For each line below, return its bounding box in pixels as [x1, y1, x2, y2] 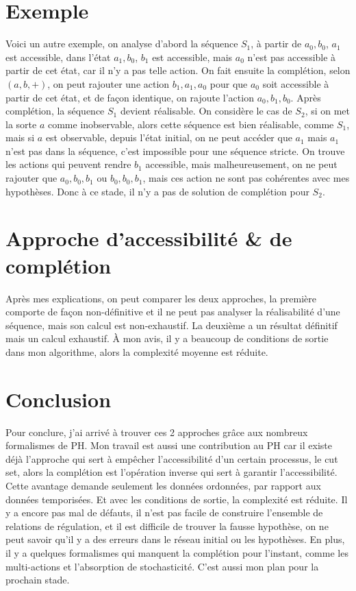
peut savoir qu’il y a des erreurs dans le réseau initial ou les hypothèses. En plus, [5, 532, 345, 546]
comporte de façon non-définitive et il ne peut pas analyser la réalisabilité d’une [5, 304, 340, 319]
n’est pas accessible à [247, 49, 336, 64]
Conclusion [5, 385, 112, 413]
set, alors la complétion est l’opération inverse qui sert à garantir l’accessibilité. [5, 465, 338, 479]
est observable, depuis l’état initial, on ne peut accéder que [45, 130, 292, 145]
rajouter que [5, 171, 58, 185]
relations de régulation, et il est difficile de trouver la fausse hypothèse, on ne [5, 518, 329, 533]
